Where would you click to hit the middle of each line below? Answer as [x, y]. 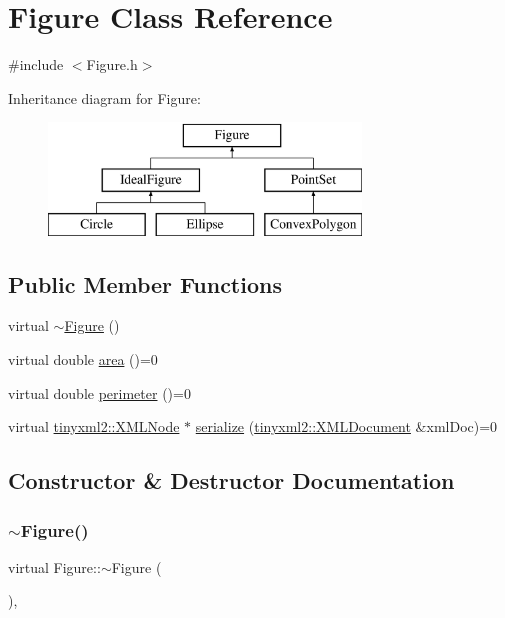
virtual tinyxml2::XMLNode [94, 426]
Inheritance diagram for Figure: [104, 97]
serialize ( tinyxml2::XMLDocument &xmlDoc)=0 [346, 426]
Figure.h [112, 64]
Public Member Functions [145, 283]
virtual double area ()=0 [83, 359]
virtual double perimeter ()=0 [99, 392]
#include [36, 64]
